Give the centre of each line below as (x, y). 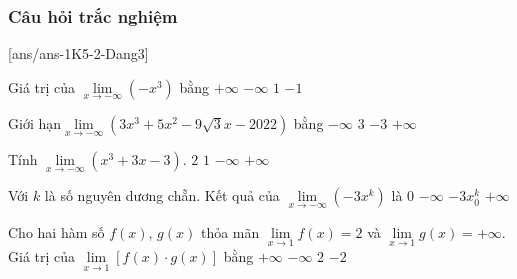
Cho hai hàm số (56, 231)
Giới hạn (35, 123)
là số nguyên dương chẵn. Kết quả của (162, 195)
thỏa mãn (230, 231)
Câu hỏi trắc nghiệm (93, 15)
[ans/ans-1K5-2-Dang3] (78, 53)
